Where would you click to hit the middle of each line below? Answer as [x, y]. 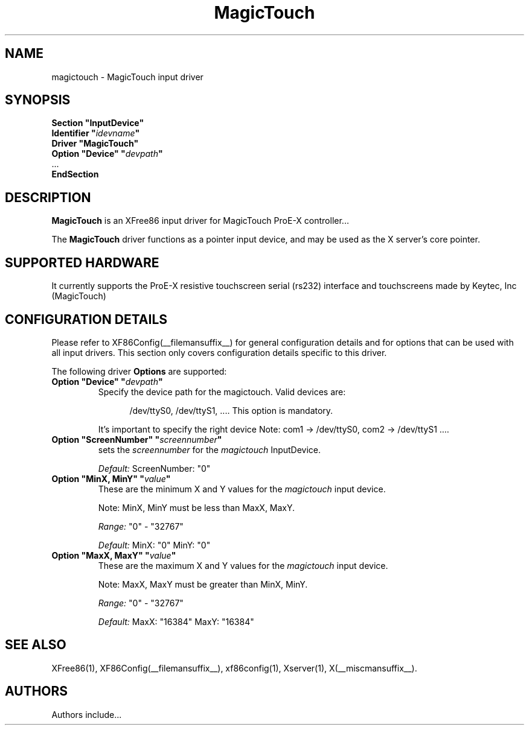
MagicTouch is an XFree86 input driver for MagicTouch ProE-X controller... [200, 221]
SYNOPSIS [38, 100]
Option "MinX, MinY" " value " [111, 478]
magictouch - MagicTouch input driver [127, 77]
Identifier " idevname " [96, 133]
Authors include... [87, 714]
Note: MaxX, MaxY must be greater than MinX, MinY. [203, 584]
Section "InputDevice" [98, 123]
